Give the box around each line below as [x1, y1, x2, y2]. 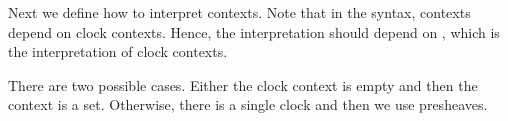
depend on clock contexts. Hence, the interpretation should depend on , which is [8, 21, 500, 42]
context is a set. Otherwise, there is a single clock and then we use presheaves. [8, 94, 488, 115]
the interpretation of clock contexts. [8, 41, 228, 62]
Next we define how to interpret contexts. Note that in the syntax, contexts [8, 2, 471, 22]
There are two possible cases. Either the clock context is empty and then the [8, 74, 478, 95]
